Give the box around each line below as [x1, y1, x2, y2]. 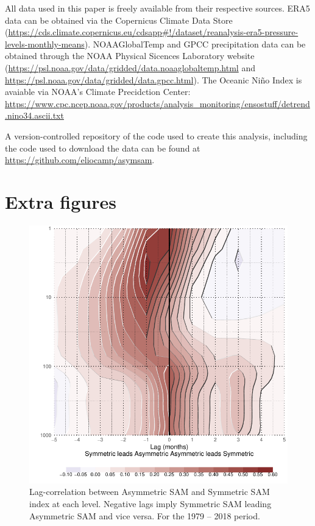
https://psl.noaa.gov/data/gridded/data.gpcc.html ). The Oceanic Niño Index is [5, 73, 302, 86]
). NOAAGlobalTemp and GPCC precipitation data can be [84, 37, 306, 50]
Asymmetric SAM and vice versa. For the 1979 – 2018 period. [29, 509, 260, 522]
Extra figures [5, 189, 116, 214]
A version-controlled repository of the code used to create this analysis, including [5, 129, 308, 142]
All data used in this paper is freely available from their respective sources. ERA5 [5, 2, 310, 14]
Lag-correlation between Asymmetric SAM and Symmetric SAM [29, 485, 270, 498]
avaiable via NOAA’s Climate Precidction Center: [5, 85, 191, 98]
